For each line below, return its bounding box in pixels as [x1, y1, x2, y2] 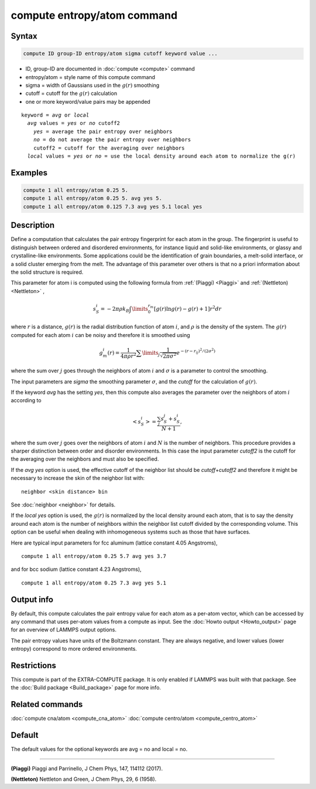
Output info [11, 594, 54, 604]
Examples [11, 168, 48, 178]
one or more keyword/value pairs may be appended [25, 98, 150, 105]
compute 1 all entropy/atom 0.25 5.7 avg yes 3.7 [21, 553, 167, 559]
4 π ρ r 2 [120, 352, 137, 359]
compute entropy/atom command [11, 9, 178, 22]
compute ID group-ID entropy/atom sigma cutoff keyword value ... [23, 50, 218, 57]
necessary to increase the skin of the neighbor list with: [11, 475, 145, 482]
